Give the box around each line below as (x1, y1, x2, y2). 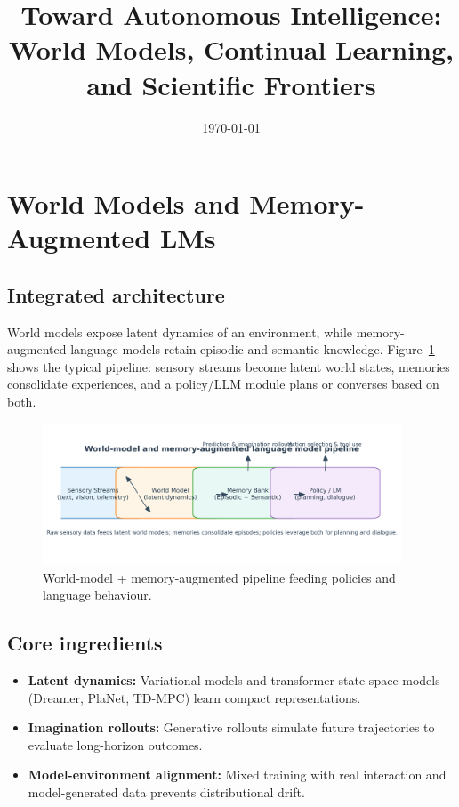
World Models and (7, 185, 240, 222)
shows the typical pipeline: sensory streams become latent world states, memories (7, 357, 450, 375)
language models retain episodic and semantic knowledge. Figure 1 (70, 340, 435, 359)
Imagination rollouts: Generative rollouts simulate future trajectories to (28, 718, 435, 737)
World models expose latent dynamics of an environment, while (7, 322, 353, 341)
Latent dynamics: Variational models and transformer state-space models (28, 670, 440, 689)
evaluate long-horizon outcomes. (28, 735, 203, 754)
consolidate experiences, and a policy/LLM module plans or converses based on (7, 375, 439, 393)
